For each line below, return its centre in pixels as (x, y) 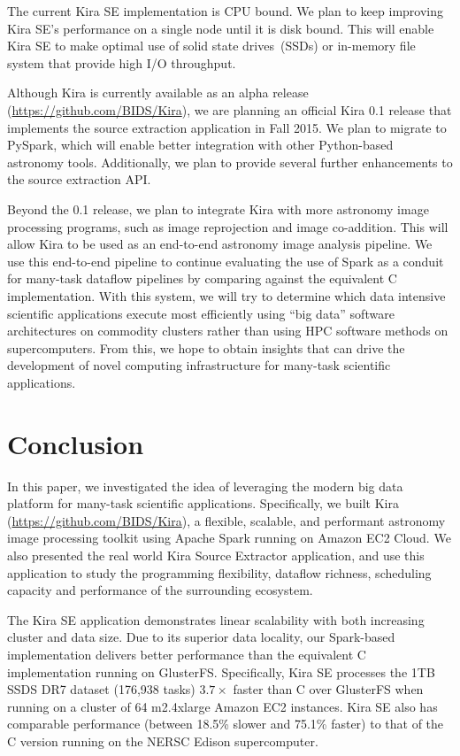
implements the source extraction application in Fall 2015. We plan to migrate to (227, 127)
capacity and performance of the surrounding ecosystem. (160, 590)
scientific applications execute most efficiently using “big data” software (201, 313)
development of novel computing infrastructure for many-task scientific (199, 365)
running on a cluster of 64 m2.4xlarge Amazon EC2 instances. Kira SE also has (222, 706)
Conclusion (76, 443)
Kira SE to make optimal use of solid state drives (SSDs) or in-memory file (211, 46)
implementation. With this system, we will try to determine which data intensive (226, 295)
